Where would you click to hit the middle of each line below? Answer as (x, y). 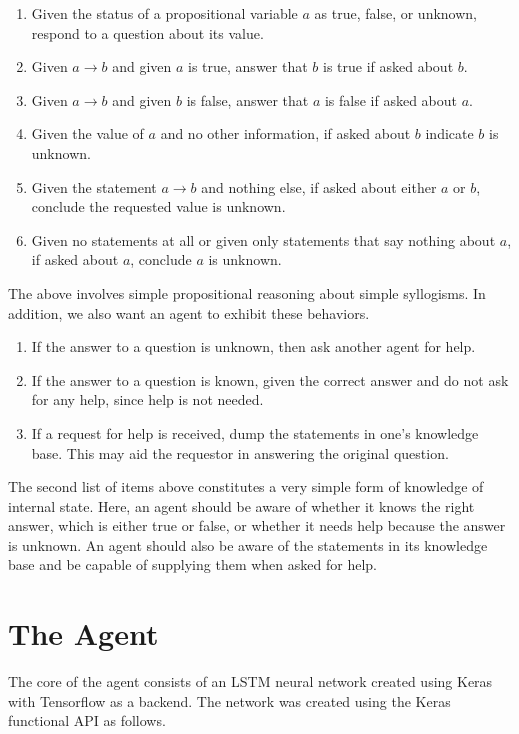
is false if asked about (391, 99)
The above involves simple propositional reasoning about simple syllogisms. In (247, 292)
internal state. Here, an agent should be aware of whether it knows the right (241, 505)
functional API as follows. (87, 720)
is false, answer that (247, 99)
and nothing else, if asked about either (319, 186)
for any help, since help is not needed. (147, 399)
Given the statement (94, 186)
